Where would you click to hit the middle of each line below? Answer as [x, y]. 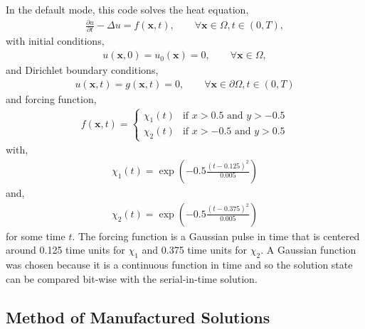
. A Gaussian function [308, 250]
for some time [36, 236]
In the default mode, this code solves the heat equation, [127, 9]
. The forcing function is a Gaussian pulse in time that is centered [216, 236]
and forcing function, [51, 98]
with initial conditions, [55, 41]
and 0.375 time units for [195, 250]
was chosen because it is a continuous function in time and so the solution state [179, 265]
